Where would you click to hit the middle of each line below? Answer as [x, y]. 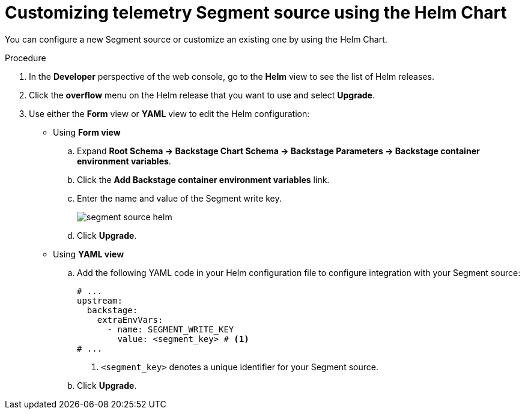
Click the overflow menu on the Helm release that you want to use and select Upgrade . [202, 95]
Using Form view [87, 132]
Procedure [26, 58]
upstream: [100, 300]
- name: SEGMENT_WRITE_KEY [171, 329]
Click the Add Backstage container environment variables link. [203, 179]
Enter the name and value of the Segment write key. [179, 198]
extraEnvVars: [130, 319]
